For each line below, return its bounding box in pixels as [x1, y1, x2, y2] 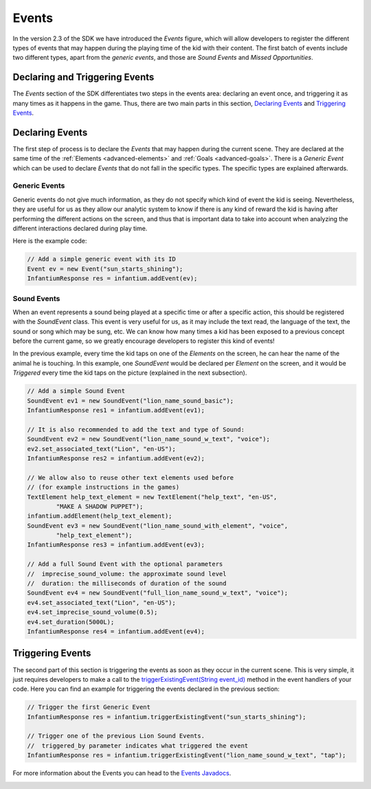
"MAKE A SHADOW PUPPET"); [56, 502, 144, 510]
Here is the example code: [12, 237, 87, 245]
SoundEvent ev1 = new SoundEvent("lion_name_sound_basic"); [27, 397, 234, 405]
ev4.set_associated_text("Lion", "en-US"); [27, 599, 177, 606]
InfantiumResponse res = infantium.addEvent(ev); [27, 275, 198, 282]
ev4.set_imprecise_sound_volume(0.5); [27, 608, 158, 616]
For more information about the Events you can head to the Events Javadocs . [12, 769, 232, 777]
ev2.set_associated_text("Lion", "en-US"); [27, 445, 177, 453]
